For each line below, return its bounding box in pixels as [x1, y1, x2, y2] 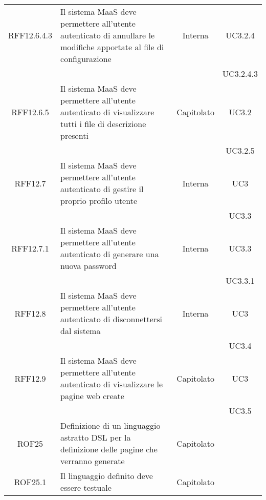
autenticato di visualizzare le [60, 378, 163, 390]
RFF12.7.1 [11, 242, 49, 254]
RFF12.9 [14, 372, 46, 384]
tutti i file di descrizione [60, 118, 146, 130]
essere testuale [60, 482, 112, 493]
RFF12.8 [14, 307, 46, 319]
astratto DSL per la [60, 431, 131, 443]
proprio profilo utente [60, 195, 137, 206]
